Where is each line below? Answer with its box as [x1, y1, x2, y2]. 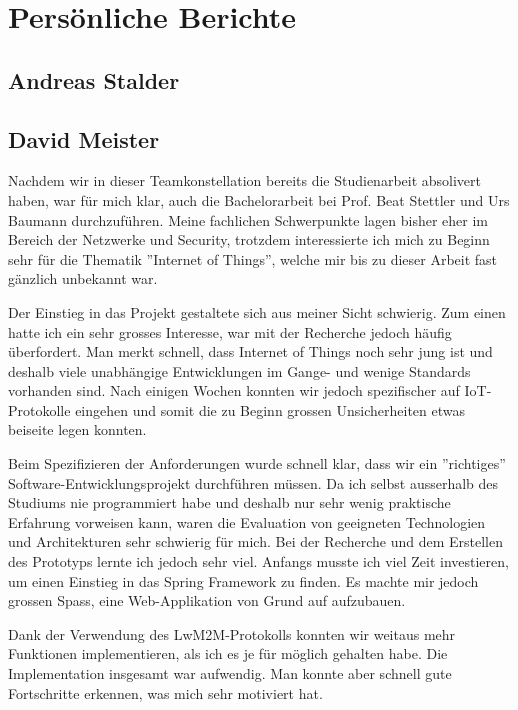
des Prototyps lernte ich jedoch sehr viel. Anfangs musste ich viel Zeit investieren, [8, 551, 509, 572]
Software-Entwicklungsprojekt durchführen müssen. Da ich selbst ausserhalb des [8, 472, 499, 493]
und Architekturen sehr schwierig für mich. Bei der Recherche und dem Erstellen [8, 531, 503, 552]
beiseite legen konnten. [8, 419, 147, 440]
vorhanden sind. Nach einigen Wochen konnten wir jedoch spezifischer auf [8, 380, 460, 401]
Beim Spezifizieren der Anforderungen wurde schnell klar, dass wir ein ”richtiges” [8, 453, 506, 474]
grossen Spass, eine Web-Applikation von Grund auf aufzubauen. [8, 590, 406, 611]
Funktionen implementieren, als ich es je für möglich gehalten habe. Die [8, 643, 448, 664]
